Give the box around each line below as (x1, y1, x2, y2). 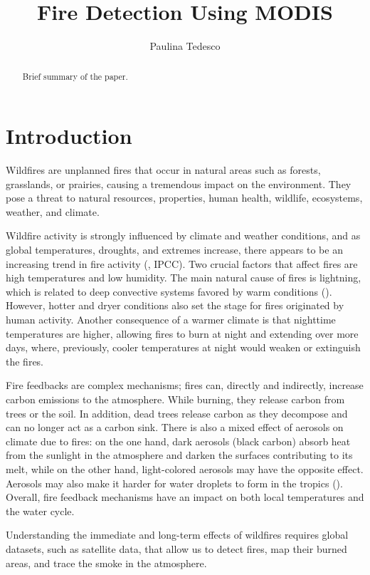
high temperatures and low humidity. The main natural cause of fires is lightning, (6, 270, 361, 285)
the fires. (6, 353, 44, 368)
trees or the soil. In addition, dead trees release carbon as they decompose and (6, 405, 348, 420)
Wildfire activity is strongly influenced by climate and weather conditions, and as (6, 228, 361, 243)
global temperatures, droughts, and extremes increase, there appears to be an (6, 242, 343, 257)
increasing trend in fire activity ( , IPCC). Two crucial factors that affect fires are (6, 256, 358, 271)
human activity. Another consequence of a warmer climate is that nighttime (6, 312, 336, 327)
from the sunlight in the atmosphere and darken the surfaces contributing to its (6, 447, 353, 462)
